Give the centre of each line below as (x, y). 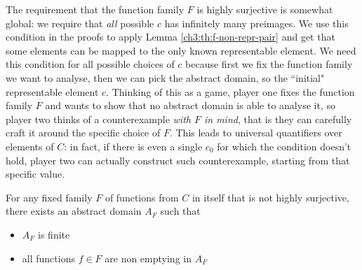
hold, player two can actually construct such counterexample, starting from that (178, 160)
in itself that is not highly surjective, (270, 197)
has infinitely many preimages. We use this (256, 23)
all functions (48, 258)
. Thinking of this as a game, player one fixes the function (230, 91)
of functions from (142, 197)
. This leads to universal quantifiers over (256, 133)
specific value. (35, 174)
